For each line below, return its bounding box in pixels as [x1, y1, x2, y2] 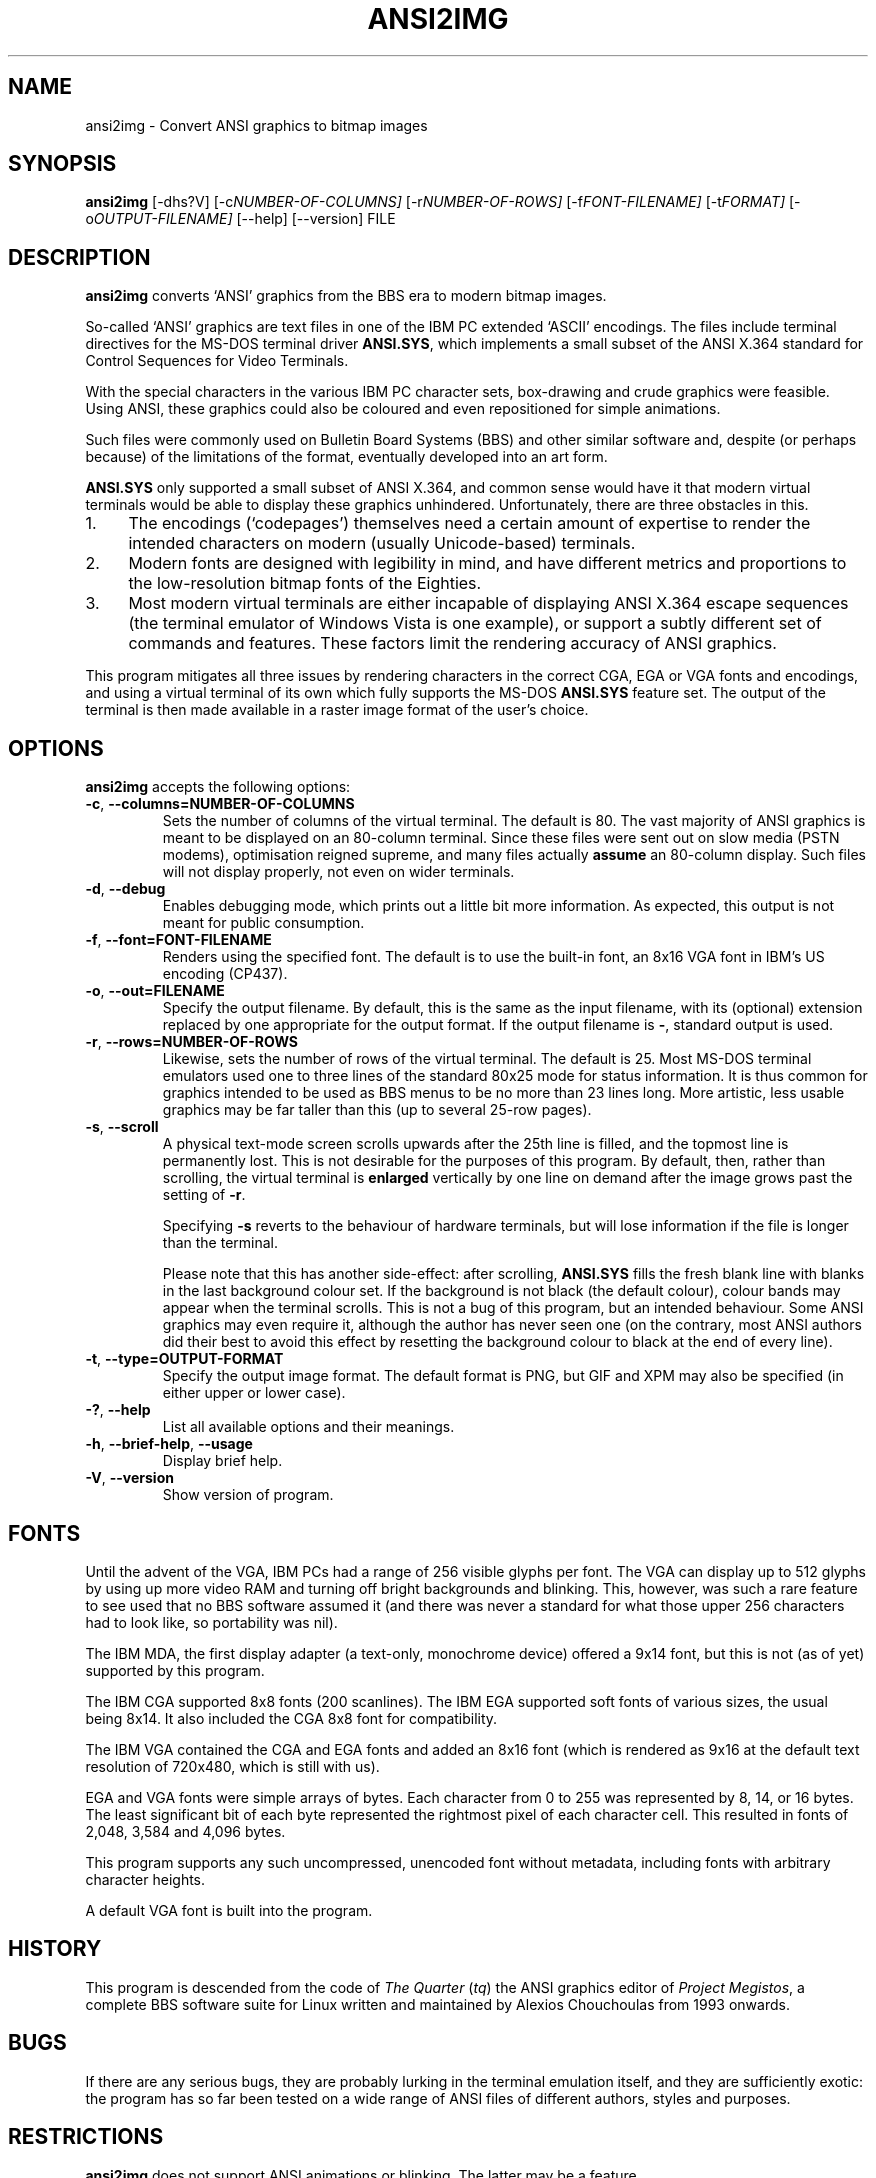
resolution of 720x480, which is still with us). [85, 1757, 380, 1775]
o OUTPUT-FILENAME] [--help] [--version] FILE [85, 210, 396, 228]
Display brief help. [162, 1452, 283, 1470]
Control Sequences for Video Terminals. [85, 352, 349, 370]
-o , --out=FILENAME [85, 982, 225, 1000]
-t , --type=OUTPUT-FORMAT [85, 1350, 284, 1368]
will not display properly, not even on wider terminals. [162, 863, 515, 881]
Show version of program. [162, 1486, 334, 1504]
